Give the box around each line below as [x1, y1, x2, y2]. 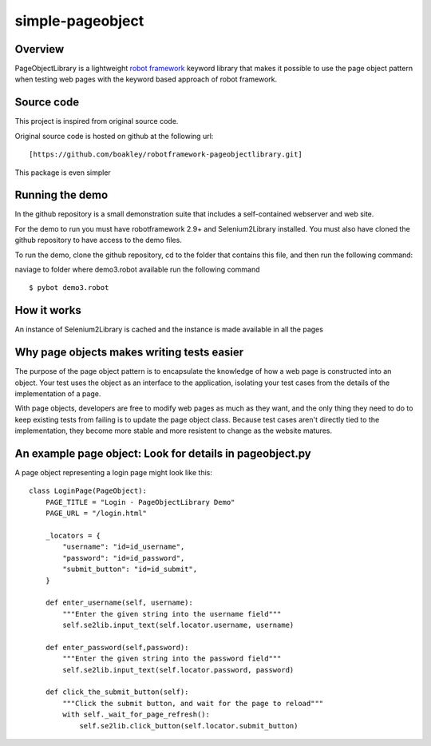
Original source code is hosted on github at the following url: [14, 131, 214, 141]
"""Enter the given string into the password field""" [62, 654, 282, 663]
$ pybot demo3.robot [29, 284, 109, 292]
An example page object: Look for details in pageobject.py [14, 446, 311, 460]
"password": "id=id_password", [62, 554, 185, 562]
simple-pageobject [14, 12, 144, 30]
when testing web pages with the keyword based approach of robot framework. [14, 74, 278, 84]
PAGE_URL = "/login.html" [45, 509, 148, 518]
